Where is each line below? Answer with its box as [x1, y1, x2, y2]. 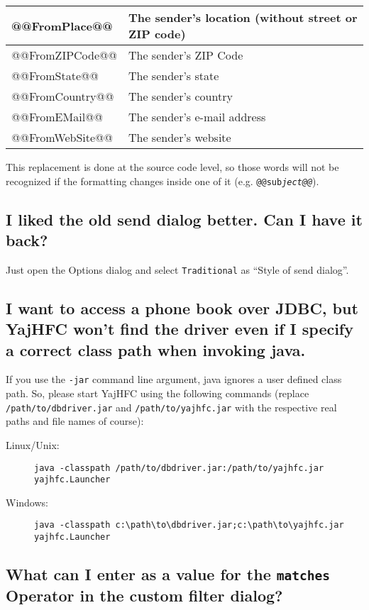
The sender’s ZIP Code [128, 47, 243, 63]
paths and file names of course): [6, 414, 144, 428]
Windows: [6, 494, 48, 509]
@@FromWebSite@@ [11, 129, 113, 145]
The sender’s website [128, 129, 231, 145]
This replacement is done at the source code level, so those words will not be [6, 160, 339, 174]
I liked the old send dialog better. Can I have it [6, 208, 363, 230]
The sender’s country [128, 88, 233, 104]
